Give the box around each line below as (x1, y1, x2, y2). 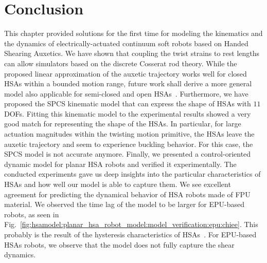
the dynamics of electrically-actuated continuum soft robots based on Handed (4, 37, 248, 48)
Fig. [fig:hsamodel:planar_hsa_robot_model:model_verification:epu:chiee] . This (4, 219, 258, 230)
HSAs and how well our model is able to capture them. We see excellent (4, 179, 231, 190)
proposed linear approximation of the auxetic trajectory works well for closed (4, 68, 247, 79)
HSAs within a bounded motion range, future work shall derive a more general (4, 78, 252, 89)
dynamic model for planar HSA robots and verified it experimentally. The (4, 158, 237, 169)
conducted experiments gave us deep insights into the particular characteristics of (4, 168, 261, 179)
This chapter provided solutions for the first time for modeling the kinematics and (4, 28, 263, 39)
